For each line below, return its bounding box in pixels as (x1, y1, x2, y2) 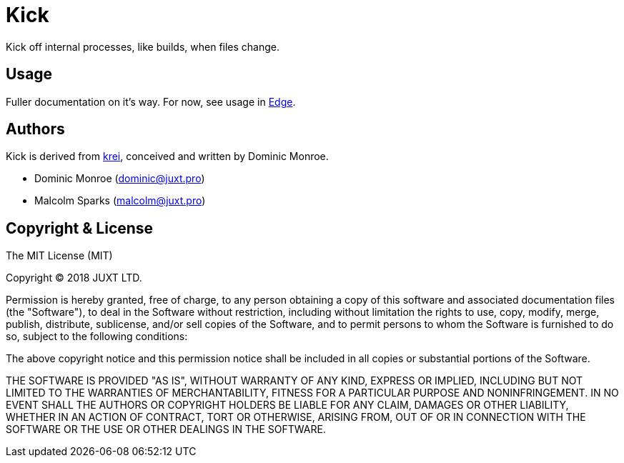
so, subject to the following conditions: (6, 330, 188, 343)
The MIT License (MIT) (6, 249, 113, 262)
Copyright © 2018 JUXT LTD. (6, 272, 142, 284)
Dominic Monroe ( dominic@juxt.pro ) (34, 172, 205, 185)
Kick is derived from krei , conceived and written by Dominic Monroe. (6, 150, 329, 163)
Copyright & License (6, 219, 154, 237)
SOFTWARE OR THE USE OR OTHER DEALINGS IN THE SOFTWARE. (6, 423, 326, 436)
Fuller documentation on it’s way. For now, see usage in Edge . (6, 95, 296, 108)
